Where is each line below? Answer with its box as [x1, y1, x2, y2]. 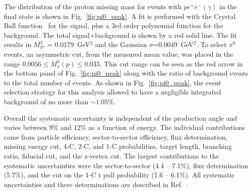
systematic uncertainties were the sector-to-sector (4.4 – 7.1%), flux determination [4, 160, 248, 170]
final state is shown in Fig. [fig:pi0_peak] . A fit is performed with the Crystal [4, 11, 236, 21]
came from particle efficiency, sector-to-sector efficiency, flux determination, [4, 131, 228, 142]
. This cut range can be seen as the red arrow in [100, 58, 243, 68]
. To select [196, 39, 227, 49]
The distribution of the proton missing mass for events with [4, 1, 182, 11]
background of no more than [4, 96, 88, 106]
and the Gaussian [95, 39, 147, 49]
